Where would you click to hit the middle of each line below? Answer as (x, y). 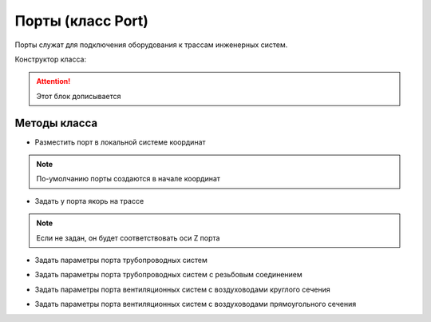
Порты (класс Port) (82, 21)
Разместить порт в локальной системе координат (121, 142)
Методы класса (56, 123)
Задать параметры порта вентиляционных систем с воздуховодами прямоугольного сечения (196, 304)
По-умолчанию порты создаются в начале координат (129, 179)
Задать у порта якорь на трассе (89, 201)
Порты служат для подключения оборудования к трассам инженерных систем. (151, 45)
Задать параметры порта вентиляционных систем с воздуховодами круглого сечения (182, 289)
